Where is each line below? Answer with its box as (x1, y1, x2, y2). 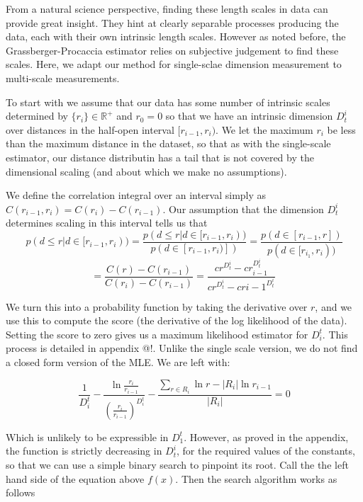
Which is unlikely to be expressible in (6, 429, 169, 444)
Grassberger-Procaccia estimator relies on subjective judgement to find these (6, 42, 339, 57)
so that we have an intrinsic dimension (165, 108, 333, 123)
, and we (315, 299, 352, 314)
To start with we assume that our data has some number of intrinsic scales (6, 94, 330, 109)
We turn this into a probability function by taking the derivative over (6, 299, 308, 314)
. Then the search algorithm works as (175, 471, 337, 486)
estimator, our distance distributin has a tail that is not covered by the (6, 149, 314, 164)
